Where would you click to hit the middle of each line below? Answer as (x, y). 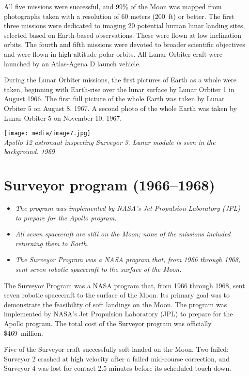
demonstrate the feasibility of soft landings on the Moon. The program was (116, 304)
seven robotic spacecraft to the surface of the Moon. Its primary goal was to (117, 295)
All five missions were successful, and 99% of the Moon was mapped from (113, 6)
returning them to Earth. (52, 243)
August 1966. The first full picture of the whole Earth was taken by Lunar (114, 99)
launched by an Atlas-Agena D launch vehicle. (72, 63)
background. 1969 (30, 151)
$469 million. (23, 333)
